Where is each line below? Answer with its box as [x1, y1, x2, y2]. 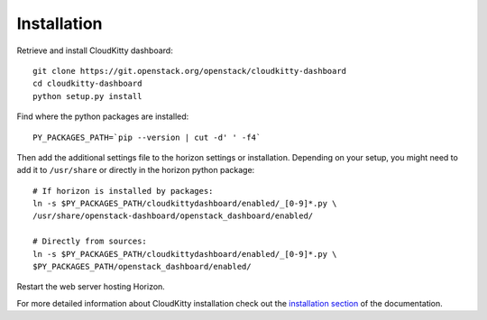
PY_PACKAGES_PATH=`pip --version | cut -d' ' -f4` [32, 132, 262, 142]
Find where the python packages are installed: [16, 111, 189, 122]
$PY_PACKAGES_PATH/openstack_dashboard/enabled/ [32, 261, 252, 272]
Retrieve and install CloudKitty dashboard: [16, 45, 173, 56]
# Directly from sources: [32, 236, 148, 247]
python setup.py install [32, 91, 142, 101]
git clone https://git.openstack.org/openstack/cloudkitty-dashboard [32, 66, 347, 76]
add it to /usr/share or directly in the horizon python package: [16, 165, 255, 176]
